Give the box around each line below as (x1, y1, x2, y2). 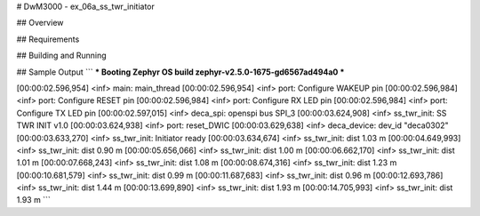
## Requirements (16, 34, 80, 44)
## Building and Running (16, 50, 107, 61)
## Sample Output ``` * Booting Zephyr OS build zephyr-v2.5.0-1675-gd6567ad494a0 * (16, 67, 345, 77)
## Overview (16, 18, 64, 28)
